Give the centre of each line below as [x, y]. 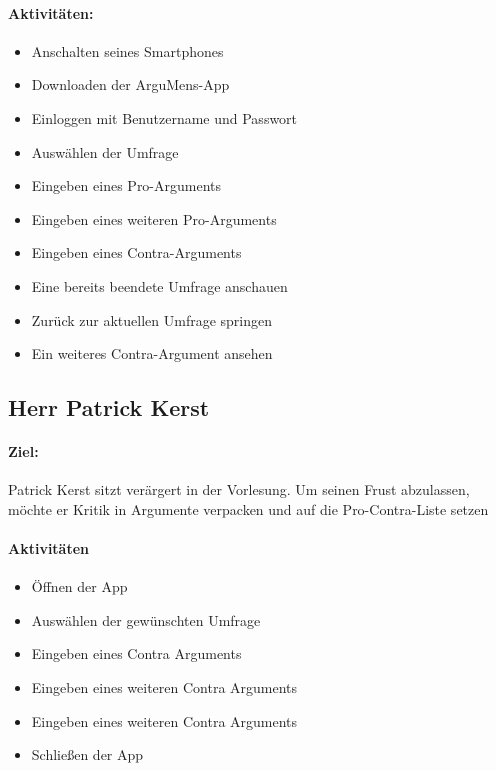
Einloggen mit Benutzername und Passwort [164, 117]
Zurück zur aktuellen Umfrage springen [151, 319]
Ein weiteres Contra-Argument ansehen [152, 353]
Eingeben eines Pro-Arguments [126, 185]
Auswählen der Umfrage [105, 151]
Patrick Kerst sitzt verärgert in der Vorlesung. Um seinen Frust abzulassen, [239, 489]
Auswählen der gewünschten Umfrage [146, 619]
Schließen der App [87, 754]
